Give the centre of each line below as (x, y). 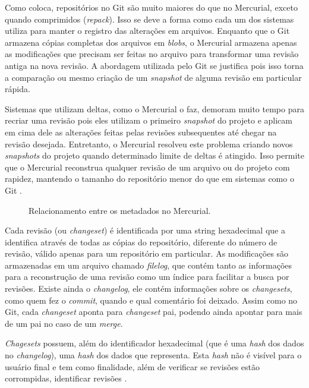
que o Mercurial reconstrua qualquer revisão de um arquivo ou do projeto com (147, 167)
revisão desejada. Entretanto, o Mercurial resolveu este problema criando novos (149, 143)
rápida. (18, 89)
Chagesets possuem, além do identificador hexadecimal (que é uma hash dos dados (154, 343)
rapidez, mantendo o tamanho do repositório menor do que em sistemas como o (149, 179)
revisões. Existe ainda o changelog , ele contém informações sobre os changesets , (149, 288)
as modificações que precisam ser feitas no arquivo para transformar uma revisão (152, 54)
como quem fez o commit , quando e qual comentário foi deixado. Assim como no (151, 300)
